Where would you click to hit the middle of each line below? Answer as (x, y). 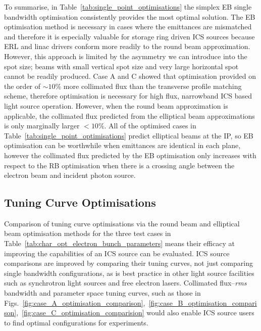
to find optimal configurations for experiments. (76, 322)
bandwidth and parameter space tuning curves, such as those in (102, 293)
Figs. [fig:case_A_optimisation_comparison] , (75, 302)
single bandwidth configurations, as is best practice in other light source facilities (129, 273)
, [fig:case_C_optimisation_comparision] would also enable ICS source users (135, 313)
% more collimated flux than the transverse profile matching (148, 86)
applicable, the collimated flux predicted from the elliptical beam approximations (129, 115)
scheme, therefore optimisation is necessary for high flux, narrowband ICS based (128, 96)
